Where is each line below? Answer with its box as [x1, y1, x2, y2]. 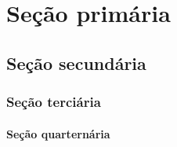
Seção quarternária [6, 125, 110, 141]
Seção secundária [6, 50, 146, 75]
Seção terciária [6, 92, 101, 112]
